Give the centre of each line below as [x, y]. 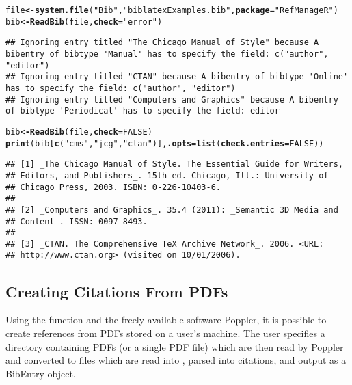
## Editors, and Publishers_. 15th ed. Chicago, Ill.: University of [167, 175]
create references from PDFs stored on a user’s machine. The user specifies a [165, 333]
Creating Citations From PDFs [117, 291]
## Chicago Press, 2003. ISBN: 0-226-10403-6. [113, 187]
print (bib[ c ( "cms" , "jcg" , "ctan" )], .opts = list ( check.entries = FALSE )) [165, 143]
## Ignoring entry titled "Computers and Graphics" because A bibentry [172, 99]
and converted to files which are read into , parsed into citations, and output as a [176, 360]
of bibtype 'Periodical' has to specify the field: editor [143, 111]
